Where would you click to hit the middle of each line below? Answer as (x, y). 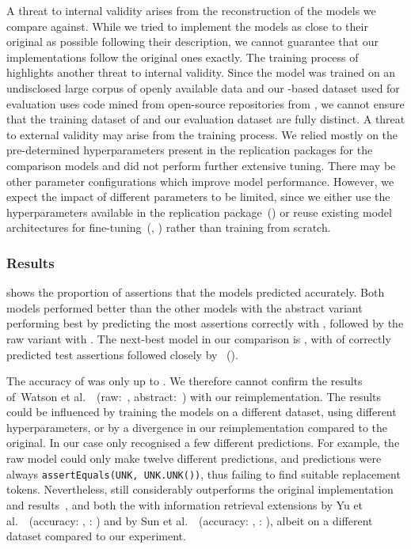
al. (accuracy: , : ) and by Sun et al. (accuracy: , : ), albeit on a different (190, 520)
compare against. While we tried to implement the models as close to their (187, 26)
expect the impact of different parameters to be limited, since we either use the (198, 197)
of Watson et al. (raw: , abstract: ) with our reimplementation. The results (194, 396)
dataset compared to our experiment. (96, 536)
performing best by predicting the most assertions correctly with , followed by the (205, 323)
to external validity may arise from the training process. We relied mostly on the (202, 134)
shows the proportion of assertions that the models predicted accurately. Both (196, 292)
